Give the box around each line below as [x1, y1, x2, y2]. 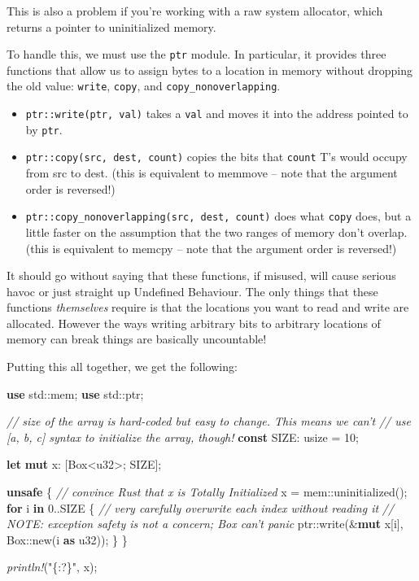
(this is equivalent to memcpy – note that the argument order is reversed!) [25, 239, 397, 256]
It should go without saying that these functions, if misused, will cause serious [7, 267, 396, 284]
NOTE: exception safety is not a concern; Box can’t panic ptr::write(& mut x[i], [7, 515, 404, 532]
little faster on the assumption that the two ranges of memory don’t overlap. [25, 223, 408, 240]
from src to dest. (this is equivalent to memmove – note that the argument [25, 164, 398, 181]
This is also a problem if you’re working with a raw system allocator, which [7, 2, 383, 19]
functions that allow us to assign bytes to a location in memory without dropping [7, 61, 413, 78]
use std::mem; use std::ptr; [7, 385, 144, 402]
